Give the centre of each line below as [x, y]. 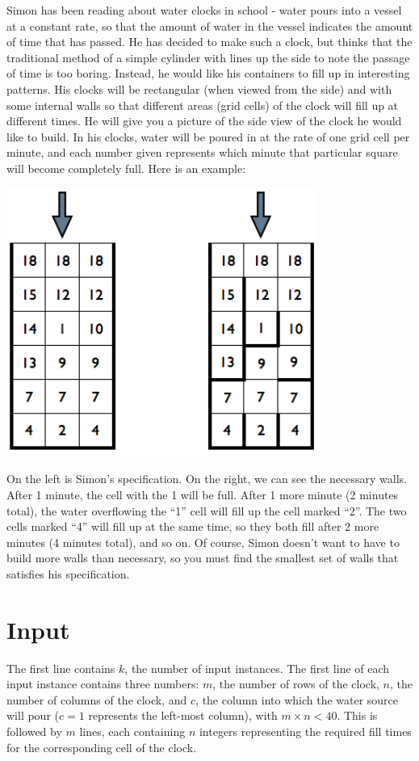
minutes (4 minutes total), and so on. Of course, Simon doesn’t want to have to [203, 542]
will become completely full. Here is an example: [126, 168]
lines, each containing [132, 732]
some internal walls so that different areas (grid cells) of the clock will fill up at [203, 105]
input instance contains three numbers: [103, 684]
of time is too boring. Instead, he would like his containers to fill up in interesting [208, 73]
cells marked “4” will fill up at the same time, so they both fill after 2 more [193, 526]
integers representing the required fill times [305, 732]
